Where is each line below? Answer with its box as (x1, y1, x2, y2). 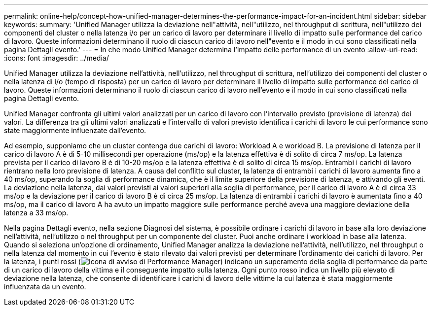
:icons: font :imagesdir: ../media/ (4, 54, 109, 62)
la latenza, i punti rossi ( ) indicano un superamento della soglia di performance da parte (4, 257, 428, 266)
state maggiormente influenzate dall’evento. (4, 126, 146, 135)
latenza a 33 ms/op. (4, 208, 69, 217)
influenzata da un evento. (4, 282, 86, 291)
